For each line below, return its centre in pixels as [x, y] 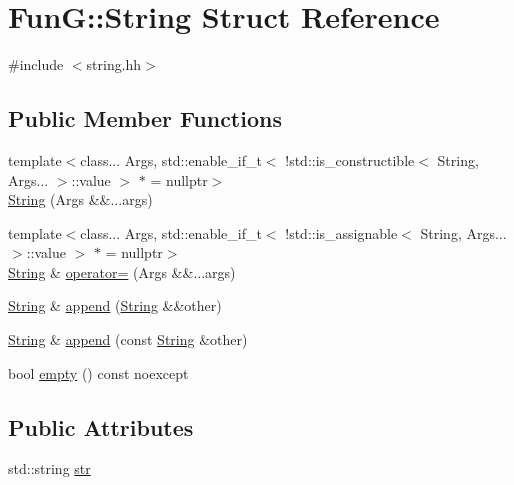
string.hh [114, 64]
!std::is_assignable [341, 232]
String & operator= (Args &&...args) [122, 271]
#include [36, 64]
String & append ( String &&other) [115, 305]
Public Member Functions [145, 118]
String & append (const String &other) [128, 339]
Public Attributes [101, 426]
